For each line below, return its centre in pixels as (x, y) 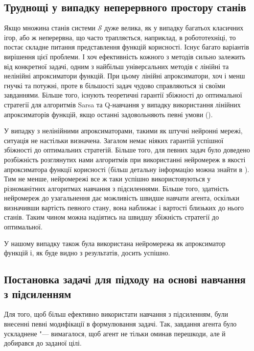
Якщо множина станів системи (50, 28)
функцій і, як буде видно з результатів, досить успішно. (87, 253)
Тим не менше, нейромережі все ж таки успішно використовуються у (107, 179)
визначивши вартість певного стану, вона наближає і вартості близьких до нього (124, 207)
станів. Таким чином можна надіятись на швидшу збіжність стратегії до (112, 217)
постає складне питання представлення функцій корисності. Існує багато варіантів (127, 47)
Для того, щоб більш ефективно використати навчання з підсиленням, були (116, 314)
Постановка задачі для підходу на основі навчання (125, 279)
